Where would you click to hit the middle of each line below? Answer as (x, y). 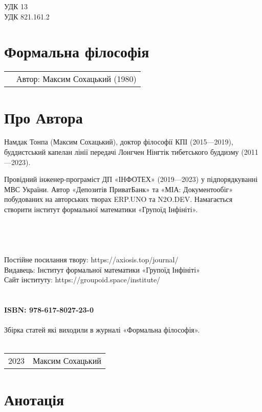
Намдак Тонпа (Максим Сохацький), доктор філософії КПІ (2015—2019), (119, 142)
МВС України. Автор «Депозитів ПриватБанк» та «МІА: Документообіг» (119, 189)
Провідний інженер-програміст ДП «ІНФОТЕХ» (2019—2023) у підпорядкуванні (131, 179)
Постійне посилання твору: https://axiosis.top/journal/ (91, 259)
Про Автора (43, 117)
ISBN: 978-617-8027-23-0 (49, 309)
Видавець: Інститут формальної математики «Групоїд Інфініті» (102, 269)
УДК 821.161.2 (27, 16)
